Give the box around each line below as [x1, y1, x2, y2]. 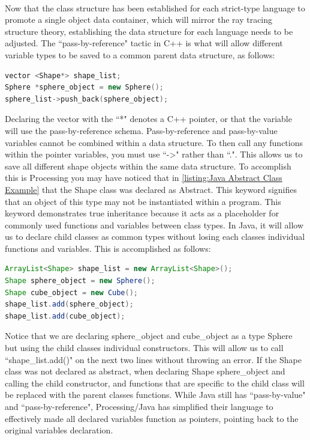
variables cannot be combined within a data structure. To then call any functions [5, 136, 303, 148]
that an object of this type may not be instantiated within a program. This [5, 195, 281, 207]
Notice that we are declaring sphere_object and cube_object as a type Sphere [5, 329, 293, 342]
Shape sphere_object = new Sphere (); [5, 277, 155, 286]
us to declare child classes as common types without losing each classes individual [5, 230, 305, 243]
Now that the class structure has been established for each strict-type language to [5, 1, 305, 14]
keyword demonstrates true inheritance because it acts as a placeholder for [5, 207, 279, 219]
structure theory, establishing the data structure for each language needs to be [5, 25, 293, 37]
